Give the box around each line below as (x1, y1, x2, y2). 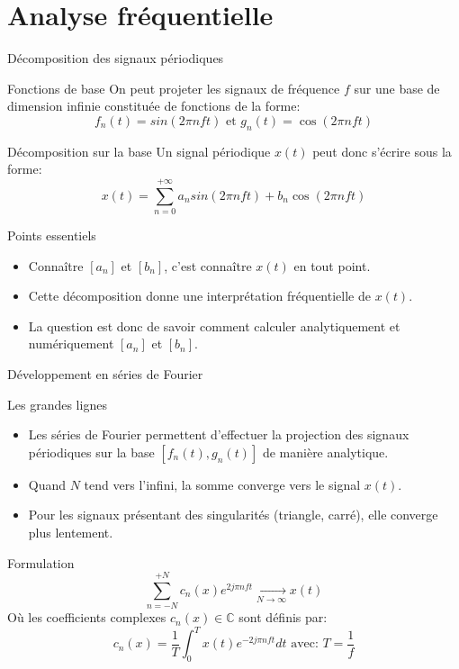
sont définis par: (238, 608, 328, 627)
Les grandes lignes (7, 394, 107, 413)
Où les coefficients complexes (7, 608, 166, 627)
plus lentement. (28, 522, 113, 541)
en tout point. (293, 256, 371, 275)
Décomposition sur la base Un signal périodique (7, 141, 271, 160)
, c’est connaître (164, 256, 252, 275)
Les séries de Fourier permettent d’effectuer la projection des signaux (28, 425, 409, 444)
